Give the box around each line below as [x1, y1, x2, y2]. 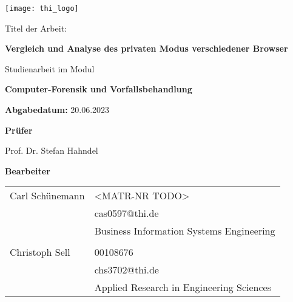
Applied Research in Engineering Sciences [94, 280, 272, 295]
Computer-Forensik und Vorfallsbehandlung [5, 83, 192, 95]
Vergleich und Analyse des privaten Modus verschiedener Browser [5, 42, 288, 55]
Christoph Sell [10, 245, 70, 259]
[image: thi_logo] [5, 4, 79, 13]
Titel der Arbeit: [5, 21, 67, 34]
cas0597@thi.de [94, 206, 159, 221]
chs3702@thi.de [94, 263, 159, 277]
